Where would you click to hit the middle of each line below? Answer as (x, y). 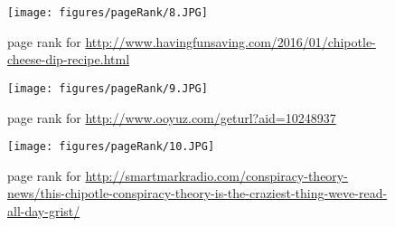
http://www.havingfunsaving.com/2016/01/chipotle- (230, 41)
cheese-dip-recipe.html (69, 59)
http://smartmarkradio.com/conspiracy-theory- (216, 175)
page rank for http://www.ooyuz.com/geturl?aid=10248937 (172, 117)
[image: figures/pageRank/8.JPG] (108, 13)
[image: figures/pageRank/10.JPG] (111, 147)
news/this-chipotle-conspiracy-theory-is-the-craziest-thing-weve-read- (197, 193)
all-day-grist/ (44, 210)
